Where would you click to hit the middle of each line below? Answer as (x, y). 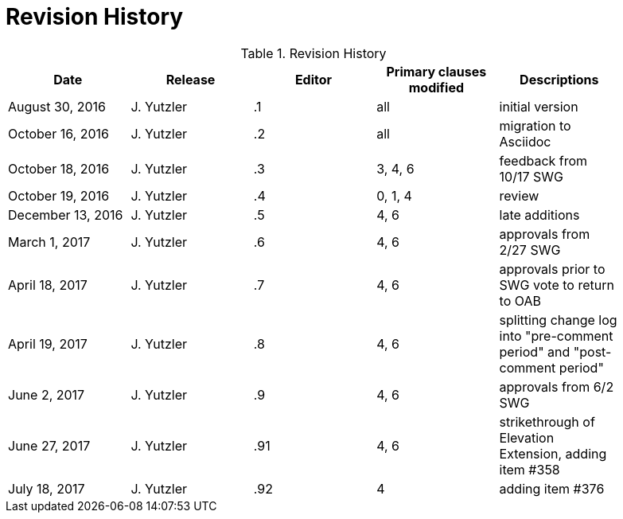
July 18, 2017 (47, 488)
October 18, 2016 (59, 168)
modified (436, 87)
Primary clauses (436, 71)
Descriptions (559, 79)
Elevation (527, 437)
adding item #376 (552, 488)
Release (191, 79)
